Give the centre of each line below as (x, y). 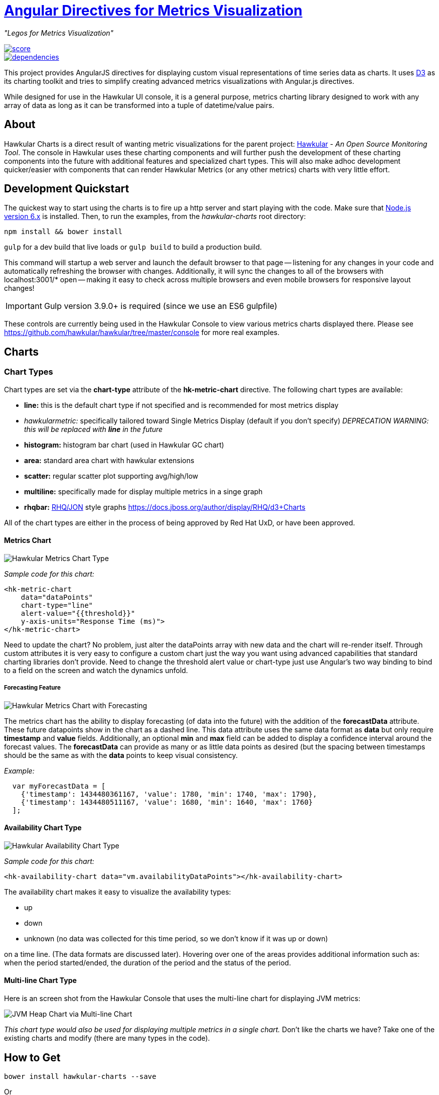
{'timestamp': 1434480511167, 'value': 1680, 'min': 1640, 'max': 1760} (167, 802)
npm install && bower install (63, 232)
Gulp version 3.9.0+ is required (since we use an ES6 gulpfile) (161, 306)
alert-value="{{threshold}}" (78, 613)
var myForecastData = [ (59, 786)
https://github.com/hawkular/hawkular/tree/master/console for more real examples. (142, 333)
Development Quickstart (67, 189)
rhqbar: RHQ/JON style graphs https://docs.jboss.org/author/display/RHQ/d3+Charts (165, 507)
